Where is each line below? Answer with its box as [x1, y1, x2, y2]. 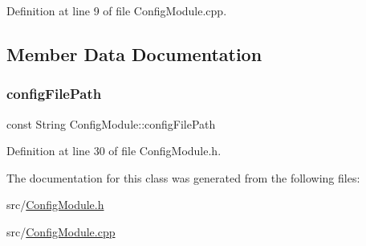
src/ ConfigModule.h [6, 196, 104, 213]
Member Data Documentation [6, 41, 262, 66]
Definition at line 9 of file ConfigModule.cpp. [6, 2, 227, 18]
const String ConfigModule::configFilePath [6, 115, 216, 132]
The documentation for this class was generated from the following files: [6, 169, 360, 186]
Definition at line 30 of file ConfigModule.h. [6, 142, 222, 159]
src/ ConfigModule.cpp [6, 223, 116, 240]
